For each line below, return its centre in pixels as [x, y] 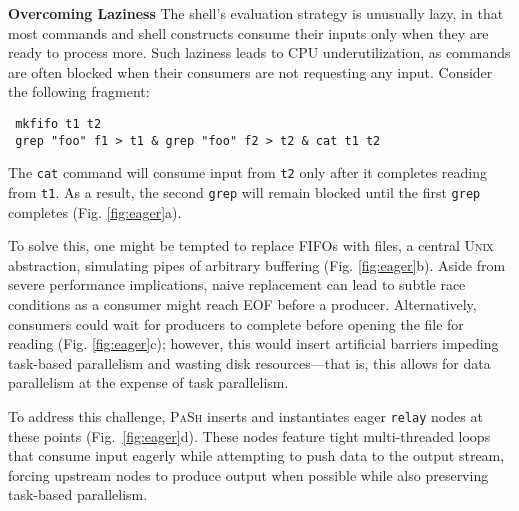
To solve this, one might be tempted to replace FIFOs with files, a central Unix [251, 245]
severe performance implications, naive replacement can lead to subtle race [237, 284]
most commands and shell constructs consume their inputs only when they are [248, 32]
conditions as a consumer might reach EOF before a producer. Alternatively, [242, 303]
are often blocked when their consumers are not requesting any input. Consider [250, 71]
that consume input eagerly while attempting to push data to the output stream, [256, 455]
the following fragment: [79, 91]
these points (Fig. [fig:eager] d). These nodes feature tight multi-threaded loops [249, 435]
